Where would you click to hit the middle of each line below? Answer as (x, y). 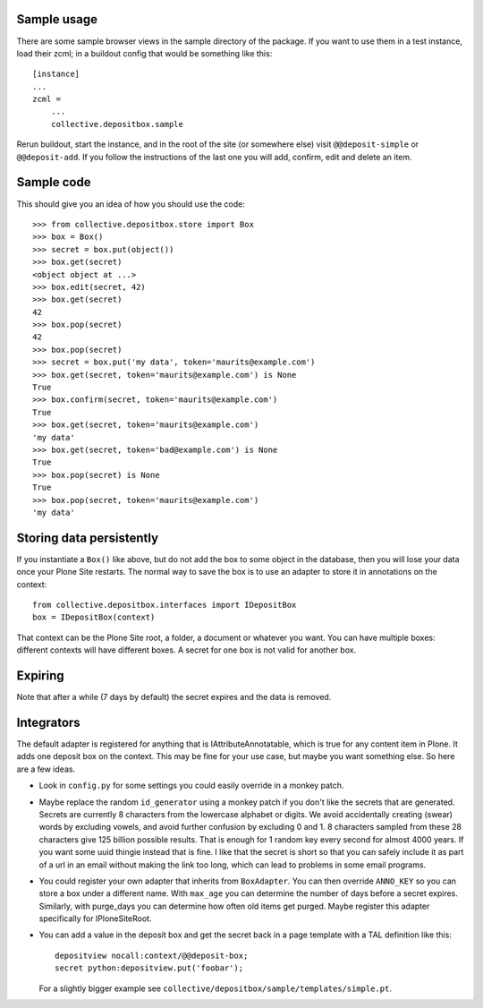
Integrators (48, 722)
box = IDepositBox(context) (94, 617)
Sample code (54, 182)
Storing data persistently (88, 538)
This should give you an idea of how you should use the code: (131, 204)
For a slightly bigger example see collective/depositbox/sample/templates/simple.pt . (216, 988)
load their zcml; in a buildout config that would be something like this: (144, 53)
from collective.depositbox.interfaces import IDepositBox (165, 605)
